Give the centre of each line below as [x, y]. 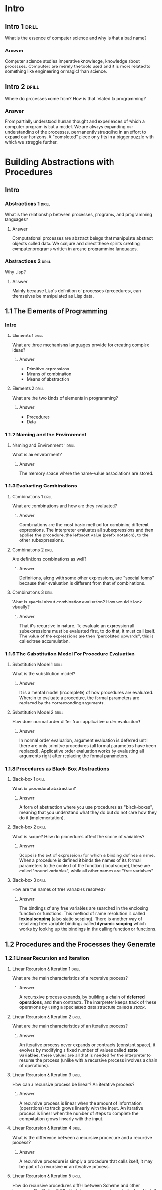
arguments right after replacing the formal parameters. [74, 756]
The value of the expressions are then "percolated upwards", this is [87, 636]
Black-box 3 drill [29, 880]
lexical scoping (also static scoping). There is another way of [81, 919]
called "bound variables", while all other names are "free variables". [87, 871]
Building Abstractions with [60, 162]
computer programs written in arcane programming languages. [75, 249]
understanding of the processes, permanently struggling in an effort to [76, 132]
